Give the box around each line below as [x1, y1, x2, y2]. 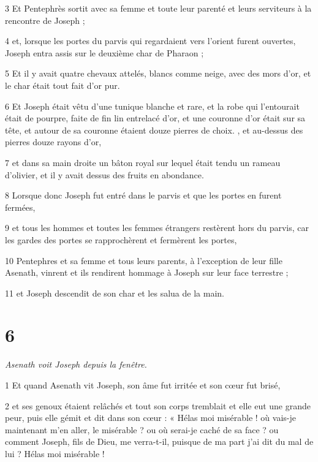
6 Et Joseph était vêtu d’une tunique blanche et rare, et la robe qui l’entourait [5, 99, 300, 112]
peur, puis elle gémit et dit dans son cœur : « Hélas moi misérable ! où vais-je [5, 411, 296, 424]
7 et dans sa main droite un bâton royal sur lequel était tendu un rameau [5, 156, 281, 169]
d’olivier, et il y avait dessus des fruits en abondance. [5, 168, 204, 181]
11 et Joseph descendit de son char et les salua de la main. [5, 286, 224, 299]
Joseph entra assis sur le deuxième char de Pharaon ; [5, 46, 204, 59]
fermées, [5, 200, 36, 213]
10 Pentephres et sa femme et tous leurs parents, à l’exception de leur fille [5, 254, 282, 267]
